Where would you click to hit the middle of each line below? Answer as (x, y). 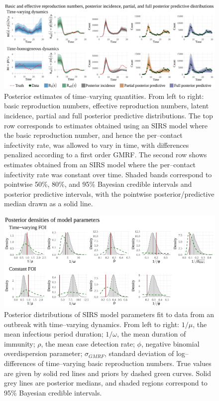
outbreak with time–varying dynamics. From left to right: (92, 324)
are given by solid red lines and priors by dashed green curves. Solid (108, 373)
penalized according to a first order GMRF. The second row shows (106, 155)
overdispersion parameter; (43, 353)
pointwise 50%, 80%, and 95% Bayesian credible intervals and (98, 184)
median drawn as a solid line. (49, 203)
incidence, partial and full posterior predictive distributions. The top (109, 115)
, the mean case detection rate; (88, 343)
